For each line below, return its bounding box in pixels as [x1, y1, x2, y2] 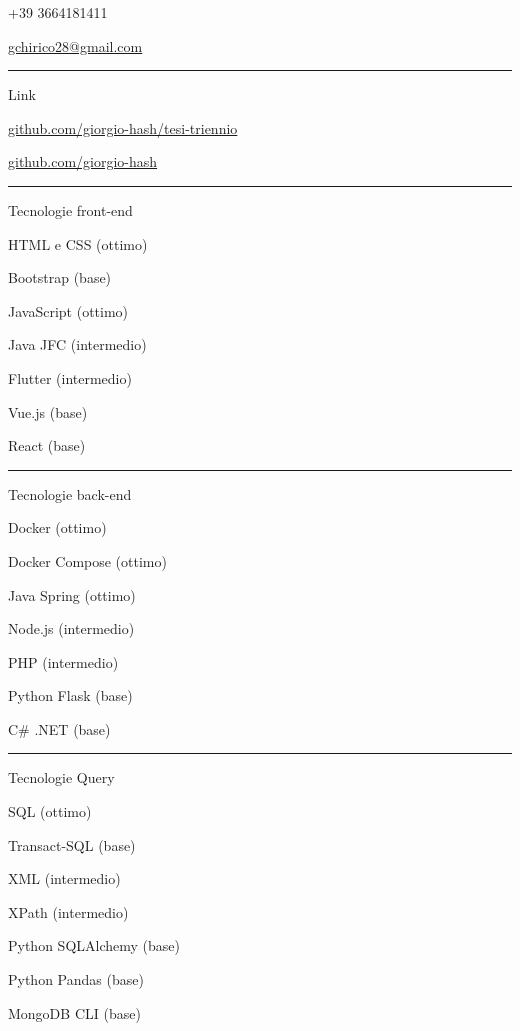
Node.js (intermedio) [8, 618, 135, 639]
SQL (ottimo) [8, 801, 92, 822]
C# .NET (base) [8, 718, 111, 739]
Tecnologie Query [8, 767, 115, 788]
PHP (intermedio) [8, 651, 119, 672]
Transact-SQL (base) [8, 834, 136, 855]
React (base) [8, 435, 86, 456]
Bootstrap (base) [8, 267, 112, 288]
